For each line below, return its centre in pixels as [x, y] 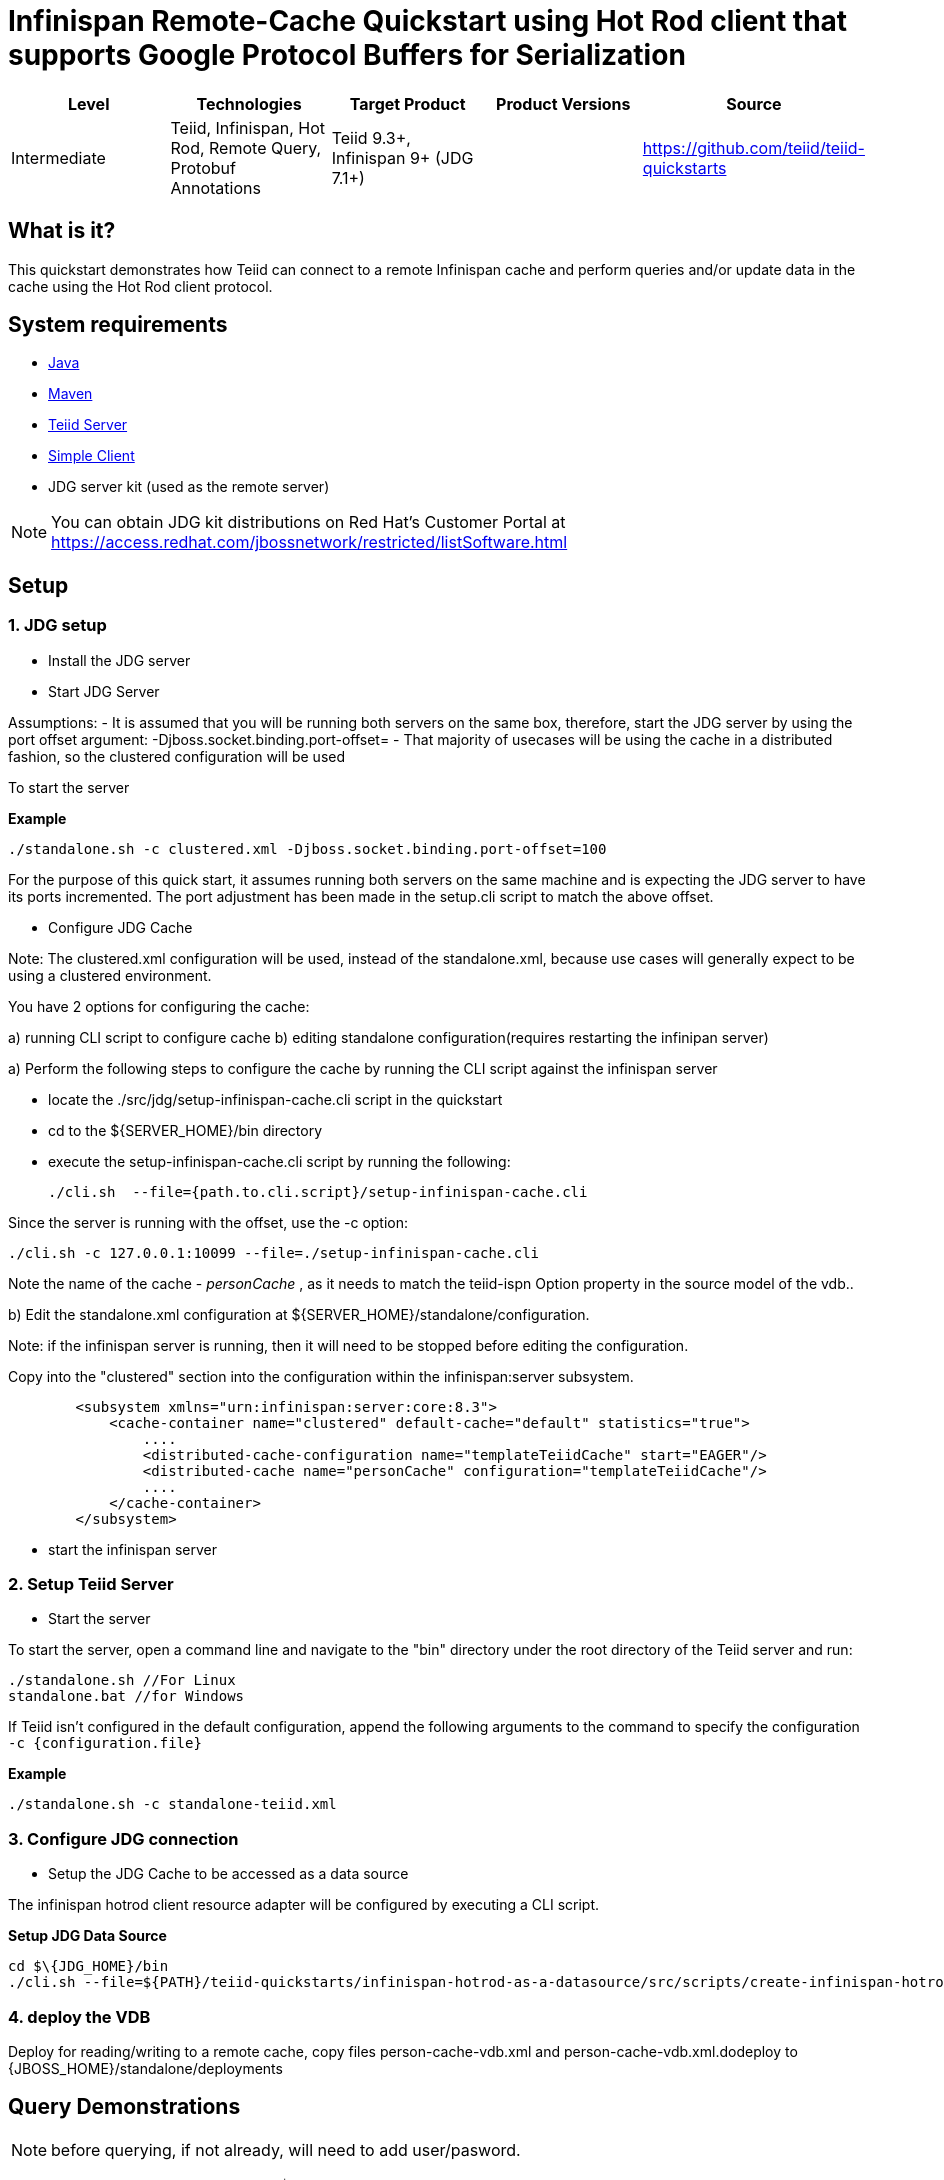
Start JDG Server [104, 691]
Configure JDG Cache [120, 927]
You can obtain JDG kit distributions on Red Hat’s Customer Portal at [308, 522]
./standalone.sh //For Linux [122, 1680]
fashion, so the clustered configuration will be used [177, 756]
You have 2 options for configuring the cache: [159, 1006]
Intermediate [58, 157]
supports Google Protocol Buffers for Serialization [347, 55]
